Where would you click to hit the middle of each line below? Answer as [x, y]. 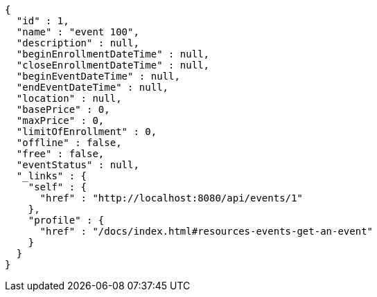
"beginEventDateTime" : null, [98, 76]
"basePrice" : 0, [63, 109]
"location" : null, [69, 98]
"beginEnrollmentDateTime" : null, [113, 54]
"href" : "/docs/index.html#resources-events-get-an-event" [207, 231]
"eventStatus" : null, [78, 165]
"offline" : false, [69, 143]
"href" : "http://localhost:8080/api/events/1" [171, 198]
